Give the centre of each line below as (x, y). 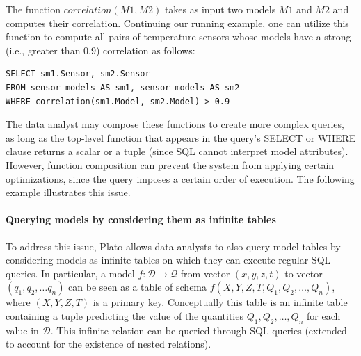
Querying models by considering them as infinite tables (141, 219)
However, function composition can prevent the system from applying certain (170, 164)
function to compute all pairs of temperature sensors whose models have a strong (178, 37)
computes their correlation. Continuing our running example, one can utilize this (177, 23)
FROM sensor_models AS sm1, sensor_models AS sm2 (123, 87)
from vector (205, 273)
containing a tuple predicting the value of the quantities (125, 315)
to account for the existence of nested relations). (109, 344)
